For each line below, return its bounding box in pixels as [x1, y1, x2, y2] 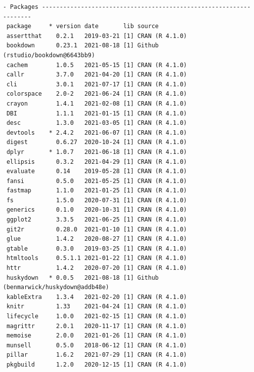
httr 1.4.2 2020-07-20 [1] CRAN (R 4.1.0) [6, 264, 187, 272]
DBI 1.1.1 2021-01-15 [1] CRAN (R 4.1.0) [6, 110, 187, 117]
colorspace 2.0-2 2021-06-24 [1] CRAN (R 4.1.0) [6, 90, 187, 98]
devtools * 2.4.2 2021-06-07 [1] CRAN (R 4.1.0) [6, 129, 187, 136]
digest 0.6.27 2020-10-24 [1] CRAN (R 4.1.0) [6, 139, 187, 146]
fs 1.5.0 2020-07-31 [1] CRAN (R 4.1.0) [6, 196, 187, 204]
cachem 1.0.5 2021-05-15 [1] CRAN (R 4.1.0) [6, 61, 187, 69]
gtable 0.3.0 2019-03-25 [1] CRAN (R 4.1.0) [6, 245, 187, 252]
